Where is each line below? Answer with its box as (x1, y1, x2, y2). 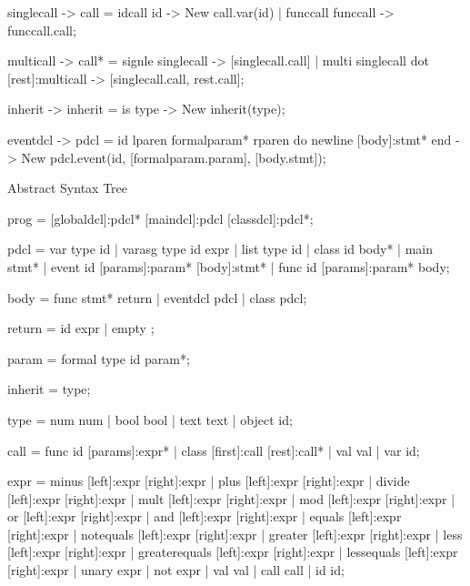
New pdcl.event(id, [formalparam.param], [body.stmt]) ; (21, 147, 326, 167)
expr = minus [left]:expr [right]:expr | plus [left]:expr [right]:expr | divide (7, 471, 410, 490)
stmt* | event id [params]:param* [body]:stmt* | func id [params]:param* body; (7, 257, 450, 276)
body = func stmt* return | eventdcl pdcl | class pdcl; (7, 288, 307, 307)
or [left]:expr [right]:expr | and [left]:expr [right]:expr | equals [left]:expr (7, 507, 402, 526)
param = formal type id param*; (7, 349, 190, 368)
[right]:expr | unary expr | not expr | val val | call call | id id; (7, 561, 345, 580)
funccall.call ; (7, 20, 76, 39)
